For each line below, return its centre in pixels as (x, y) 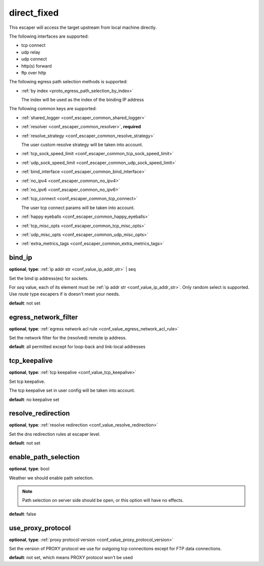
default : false (23, 514)
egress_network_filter (44, 317)
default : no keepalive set (34, 400)
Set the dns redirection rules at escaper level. (55, 434)
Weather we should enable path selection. (51, 478)
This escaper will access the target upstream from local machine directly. (83, 27)
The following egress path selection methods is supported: (68, 82)
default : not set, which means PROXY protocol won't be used (71, 558)
